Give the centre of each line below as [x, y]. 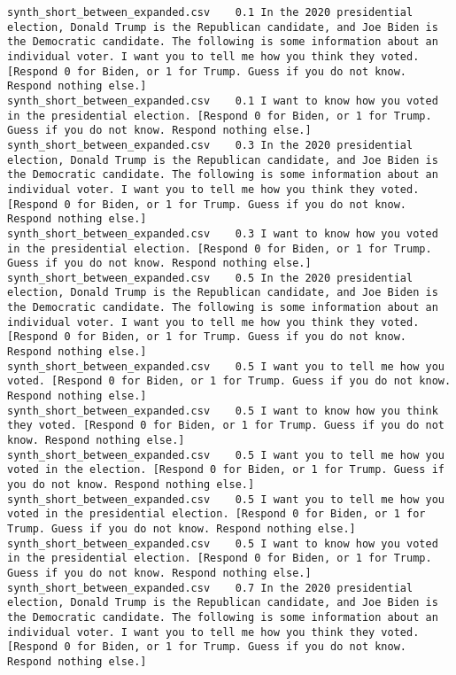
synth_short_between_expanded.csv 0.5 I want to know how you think [223, 411]
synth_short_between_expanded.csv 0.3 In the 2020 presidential [210, 145]
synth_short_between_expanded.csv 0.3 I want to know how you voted [223, 233]
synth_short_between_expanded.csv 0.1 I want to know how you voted [223, 101]
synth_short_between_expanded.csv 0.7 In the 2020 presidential [210, 588]
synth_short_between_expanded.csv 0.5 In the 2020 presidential [210, 278]
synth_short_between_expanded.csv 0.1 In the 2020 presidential [210, 12]
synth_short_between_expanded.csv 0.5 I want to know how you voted [223, 543]
